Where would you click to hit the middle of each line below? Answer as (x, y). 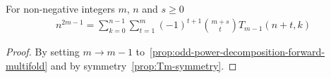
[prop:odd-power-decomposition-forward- (237, 52)
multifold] (27, 65)
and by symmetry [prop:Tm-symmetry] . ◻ (144, 65)
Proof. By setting (43, 52)
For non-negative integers (60, 8)
